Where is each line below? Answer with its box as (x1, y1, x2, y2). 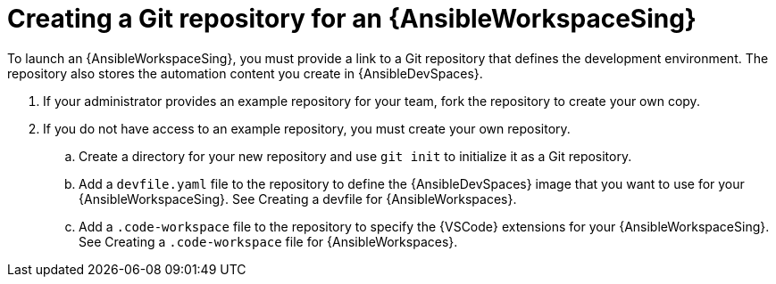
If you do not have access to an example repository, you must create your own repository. (43, 120, 571, 136)
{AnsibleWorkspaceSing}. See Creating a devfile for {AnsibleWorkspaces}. (79, 191, 517, 207)
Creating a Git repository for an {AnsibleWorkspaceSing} (7, 4, 697, 34)
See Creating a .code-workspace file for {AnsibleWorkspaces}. (79, 233, 458, 249)
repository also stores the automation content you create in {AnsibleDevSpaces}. (7, 65, 483, 81)
